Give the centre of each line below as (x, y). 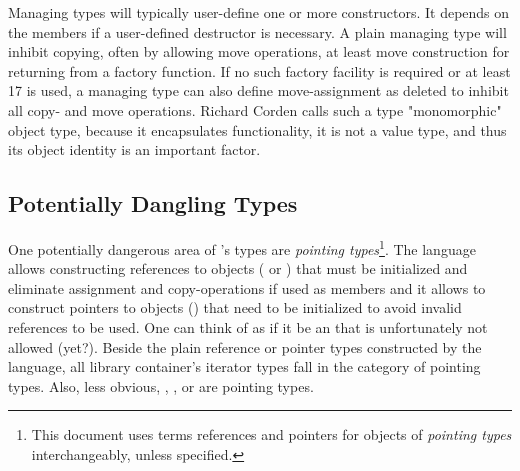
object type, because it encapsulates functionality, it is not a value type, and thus (257, 129)
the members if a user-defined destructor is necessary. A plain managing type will (257, 31)
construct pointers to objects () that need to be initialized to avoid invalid (235, 307)
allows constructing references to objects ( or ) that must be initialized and (238, 268)
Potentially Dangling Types (153, 203)
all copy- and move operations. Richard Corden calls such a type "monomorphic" (255, 109)
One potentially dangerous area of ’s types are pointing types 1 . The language (242, 247)
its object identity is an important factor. (134, 149)
